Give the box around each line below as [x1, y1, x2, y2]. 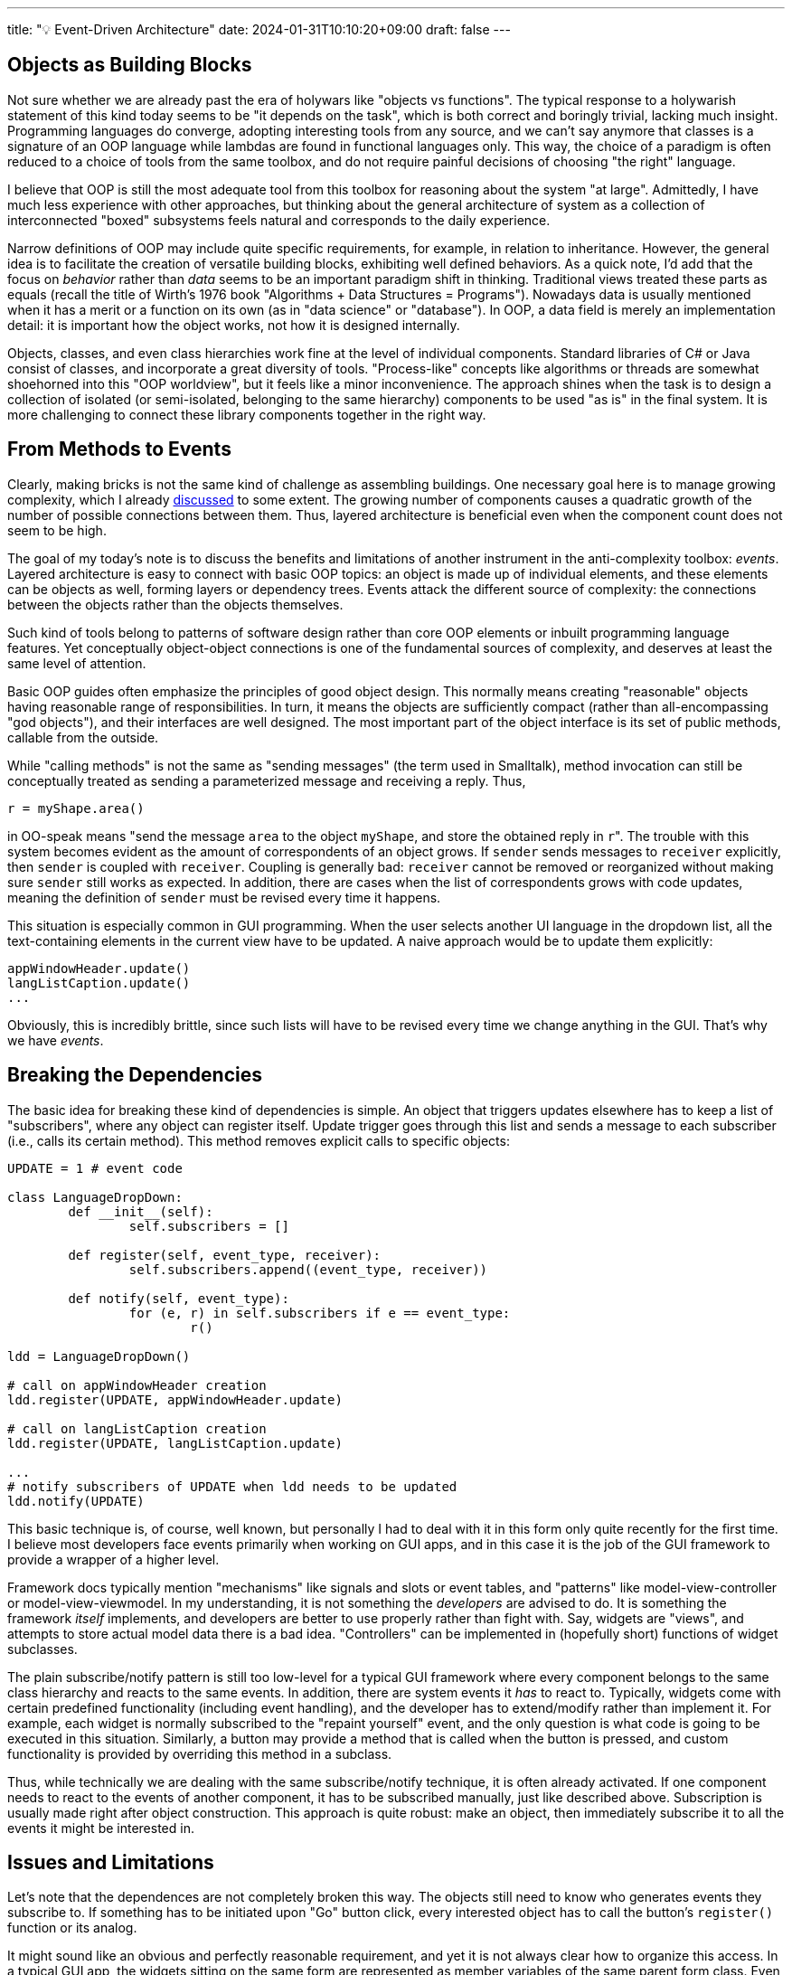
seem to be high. [7, 522, 107, 538]
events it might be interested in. [7, 1819, 194, 1836]
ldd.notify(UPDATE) [7, 1493, 145, 1508]
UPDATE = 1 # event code [7, 1160, 183, 1176]
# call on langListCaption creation [7, 1421, 267, 1436]
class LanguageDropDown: [7, 1189, 183, 1205]
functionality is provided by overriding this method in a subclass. [7, 1745, 392, 1762]
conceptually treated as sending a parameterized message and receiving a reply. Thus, [7, 772, 526, 789]
